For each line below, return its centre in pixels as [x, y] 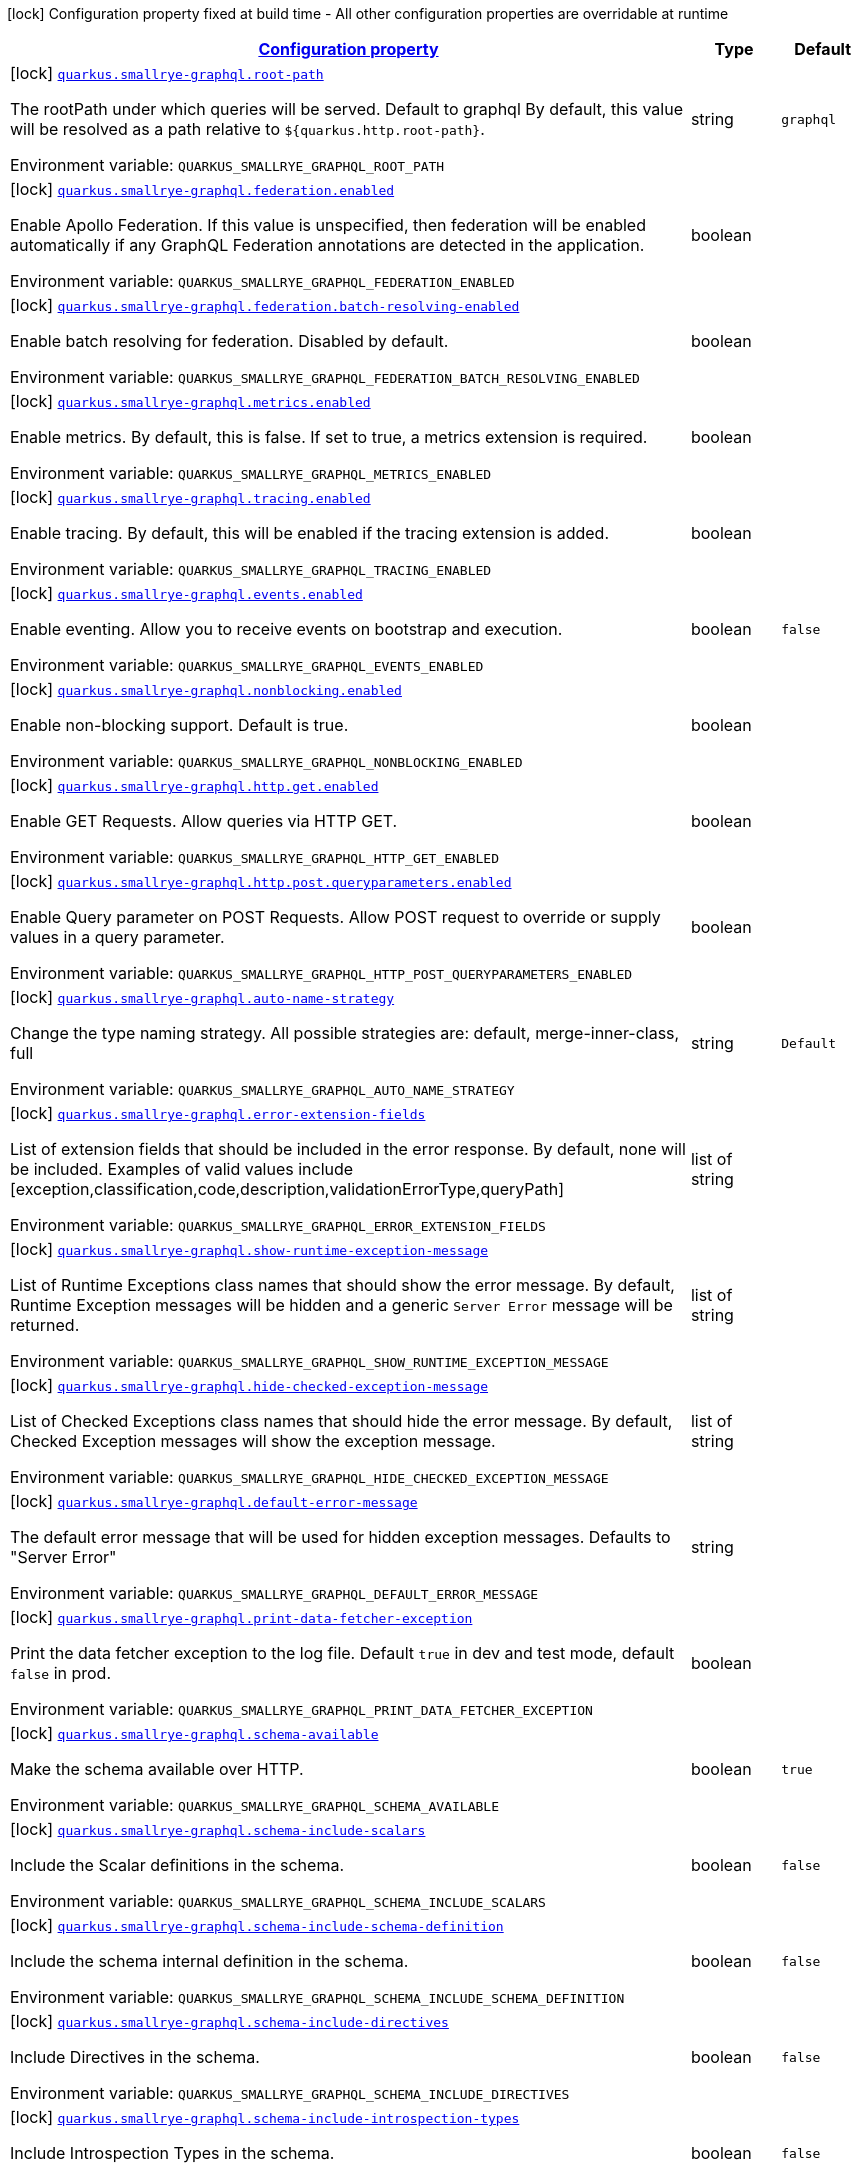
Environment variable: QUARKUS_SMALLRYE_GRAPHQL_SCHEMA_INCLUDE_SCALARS [278, 1901]
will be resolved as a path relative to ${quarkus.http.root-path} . [247, 129]
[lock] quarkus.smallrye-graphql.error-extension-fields [218, 1113]
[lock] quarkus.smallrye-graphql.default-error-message [214, 1501]
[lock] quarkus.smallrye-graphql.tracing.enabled [190, 497]
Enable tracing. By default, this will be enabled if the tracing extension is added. [309, 533]
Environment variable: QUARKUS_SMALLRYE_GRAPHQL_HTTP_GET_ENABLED [254, 857]
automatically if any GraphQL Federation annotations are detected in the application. [327, 245]
